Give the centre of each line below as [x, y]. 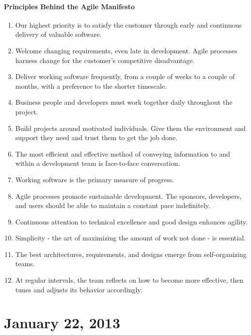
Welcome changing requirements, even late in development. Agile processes [126, 50]
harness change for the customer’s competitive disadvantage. [105, 60]
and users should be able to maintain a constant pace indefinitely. [113, 205]
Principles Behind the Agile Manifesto [69, 6]
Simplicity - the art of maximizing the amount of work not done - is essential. [130, 238]
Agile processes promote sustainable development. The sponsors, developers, [128, 196]
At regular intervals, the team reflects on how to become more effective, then [129, 280]
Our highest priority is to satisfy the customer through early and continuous [128, 24]
